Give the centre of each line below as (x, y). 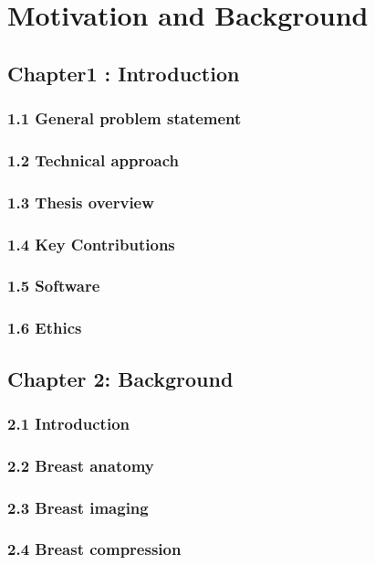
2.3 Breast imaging (78, 507)
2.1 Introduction (69, 423)
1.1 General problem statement (125, 118)
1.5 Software (54, 286)
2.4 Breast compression (94, 549)
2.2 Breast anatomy (81, 465)
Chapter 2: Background (120, 378)
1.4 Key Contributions (91, 244)
